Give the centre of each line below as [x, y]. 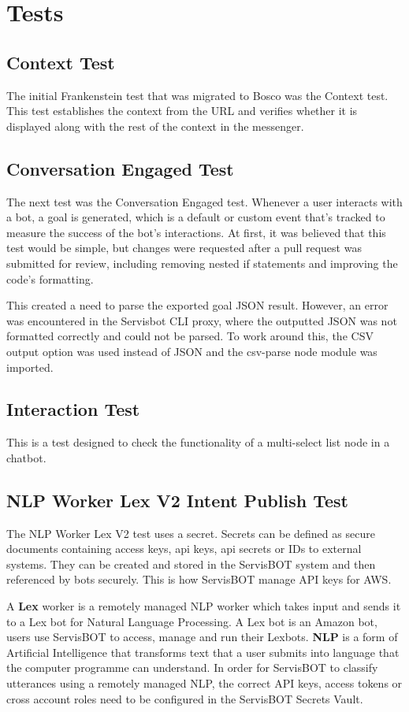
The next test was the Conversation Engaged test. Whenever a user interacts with [204, 201]
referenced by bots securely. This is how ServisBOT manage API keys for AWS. [199, 579]
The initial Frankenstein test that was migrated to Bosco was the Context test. [197, 95]
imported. [30, 367]
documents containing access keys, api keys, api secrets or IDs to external [184, 549]
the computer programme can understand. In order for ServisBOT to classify [192, 667]
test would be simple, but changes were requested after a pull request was [184, 248]
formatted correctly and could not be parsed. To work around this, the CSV [190, 336]
